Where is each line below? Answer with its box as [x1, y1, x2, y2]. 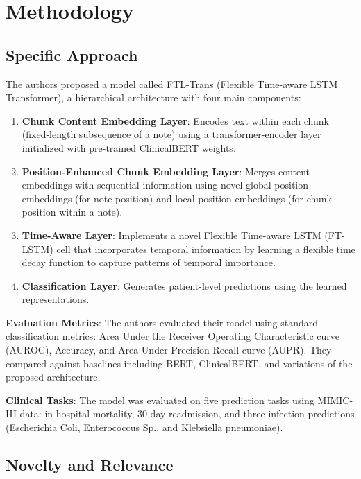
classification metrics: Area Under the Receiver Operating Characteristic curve [6, 329, 340, 343]
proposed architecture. [6, 369, 101, 384]
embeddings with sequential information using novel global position [22, 177, 309, 192]
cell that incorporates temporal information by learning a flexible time [56, 241, 355, 256]
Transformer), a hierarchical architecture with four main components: [6, 90, 301, 105]
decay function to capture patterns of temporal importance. [22, 255, 276, 270]
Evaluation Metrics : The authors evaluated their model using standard [6, 315, 319, 329]
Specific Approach [6, 44, 138, 65]
